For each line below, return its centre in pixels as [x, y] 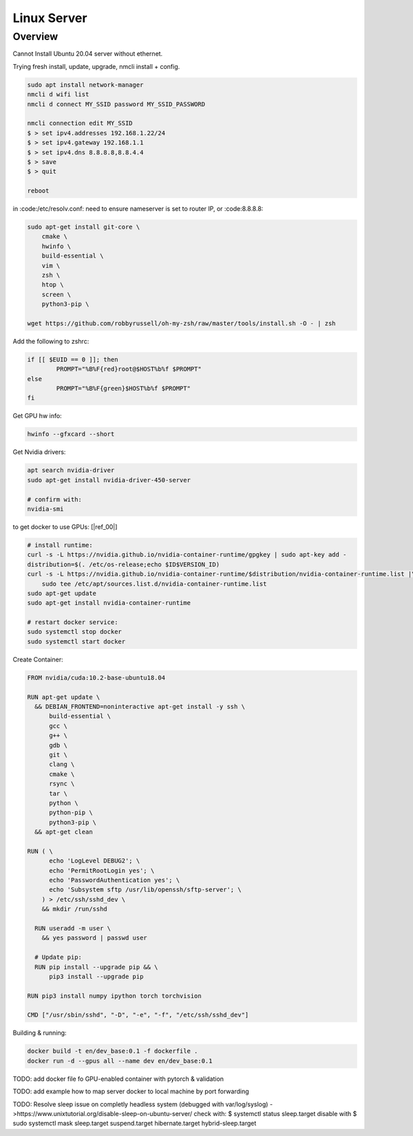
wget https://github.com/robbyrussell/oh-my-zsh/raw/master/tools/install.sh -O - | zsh [182, 323]
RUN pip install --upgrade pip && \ [96, 967]
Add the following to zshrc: [51, 341]
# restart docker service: [73, 622]
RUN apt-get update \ [64, 697]
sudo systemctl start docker [76, 641]
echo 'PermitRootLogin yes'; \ [102, 870]
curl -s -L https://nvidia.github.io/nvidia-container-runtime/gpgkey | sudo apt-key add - [187, 555]
